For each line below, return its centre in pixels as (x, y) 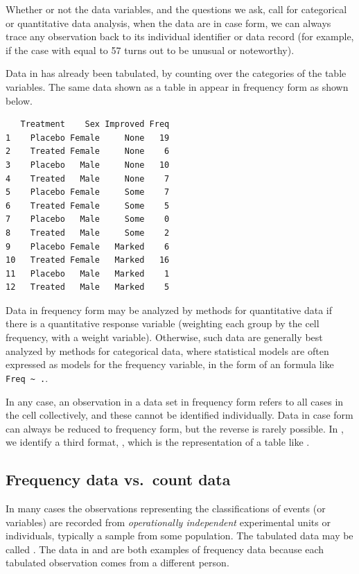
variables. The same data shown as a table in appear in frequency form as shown (177, 86)
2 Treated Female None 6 (88, 151)
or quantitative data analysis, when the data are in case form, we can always (168, 23)
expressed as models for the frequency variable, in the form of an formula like (170, 364)
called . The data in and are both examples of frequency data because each (165, 549)
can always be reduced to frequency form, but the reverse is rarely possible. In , (175, 428)
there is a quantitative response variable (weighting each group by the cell (163, 323)
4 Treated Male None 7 (88, 179)
